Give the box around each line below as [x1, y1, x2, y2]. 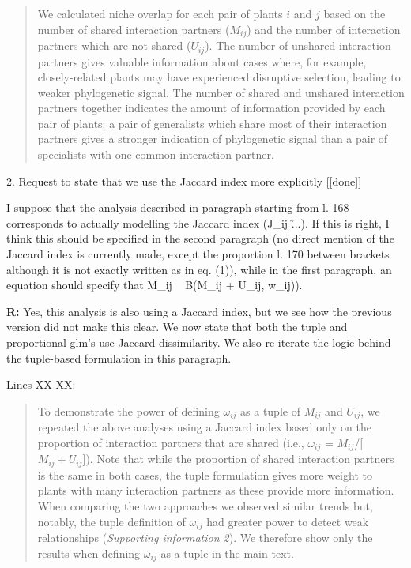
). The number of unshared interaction [205, 37, 391, 54]
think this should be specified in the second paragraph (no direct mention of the [6, 230, 394, 246]
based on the [323, 6, 386, 21]
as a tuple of [240, 402, 300, 419]
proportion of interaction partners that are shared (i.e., [37, 434, 304, 450]
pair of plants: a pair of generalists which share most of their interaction [37, 115, 387, 131]
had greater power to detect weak [206, 513, 369, 529]
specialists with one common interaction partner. [37, 146, 274, 163]
